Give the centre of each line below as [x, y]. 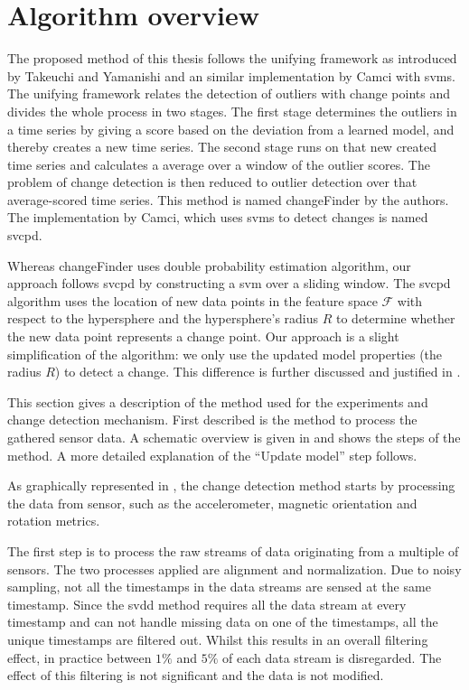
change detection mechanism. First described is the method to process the [212, 420]
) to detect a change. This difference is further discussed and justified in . [258, 372]
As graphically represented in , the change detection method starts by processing [231, 485]
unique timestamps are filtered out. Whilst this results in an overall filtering [218, 639]
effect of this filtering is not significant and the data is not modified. [196, 675]
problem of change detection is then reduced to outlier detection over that [212, 182]
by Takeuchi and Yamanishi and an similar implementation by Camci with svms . [231, 75]
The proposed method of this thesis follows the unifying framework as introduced [232, 58]
